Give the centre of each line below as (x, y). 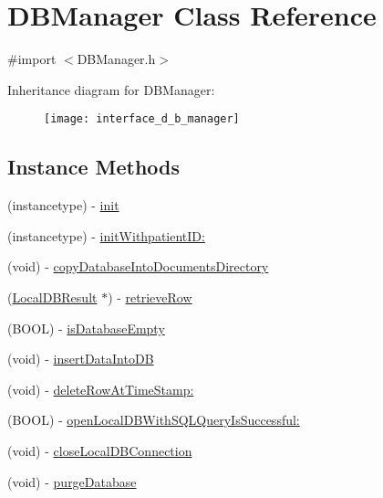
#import (32, 59)
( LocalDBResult (52, 297)
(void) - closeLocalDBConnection (100, 450)
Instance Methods (93, 167)
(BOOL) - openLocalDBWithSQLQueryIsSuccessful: (154, 420)
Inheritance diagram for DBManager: (111, 89)
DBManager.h (116, 59)
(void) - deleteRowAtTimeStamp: (101, 389)
